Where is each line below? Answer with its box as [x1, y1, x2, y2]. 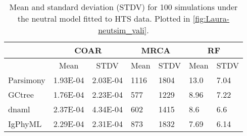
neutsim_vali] [98, 24, 147, 36]
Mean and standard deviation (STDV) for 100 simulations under [9, 1, 238, 13]
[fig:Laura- [192, 13, 230, 24]
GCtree [8, 89, 34, 100]
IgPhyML [8, 118, 42, 129]
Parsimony [8, 74, 45, 86]
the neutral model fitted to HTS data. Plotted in [17, 13, 190, 24]
